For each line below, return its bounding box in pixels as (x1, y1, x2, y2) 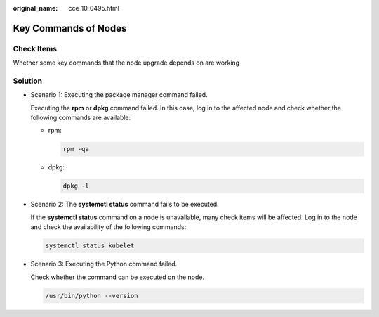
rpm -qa (62, 145, 89, 153)
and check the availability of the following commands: (30, 223, 187, 231)
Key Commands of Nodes (13, 22, 127, 34)
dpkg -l (62, 182, 89, 190)
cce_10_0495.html (68, 4, 119, 12)
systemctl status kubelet (45, 242, 135, 250)
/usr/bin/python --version (45, 292, 138, 299)
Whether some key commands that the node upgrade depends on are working (13, 58, 240, 67)
